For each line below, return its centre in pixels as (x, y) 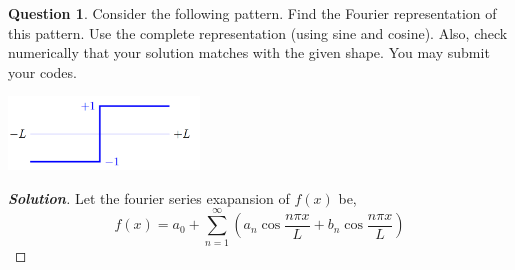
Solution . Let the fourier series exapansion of (149, 197)
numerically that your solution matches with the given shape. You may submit (249, 52)
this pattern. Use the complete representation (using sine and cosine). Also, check (258, 32)
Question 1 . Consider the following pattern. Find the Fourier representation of (252, 13)
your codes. (42, 71)
